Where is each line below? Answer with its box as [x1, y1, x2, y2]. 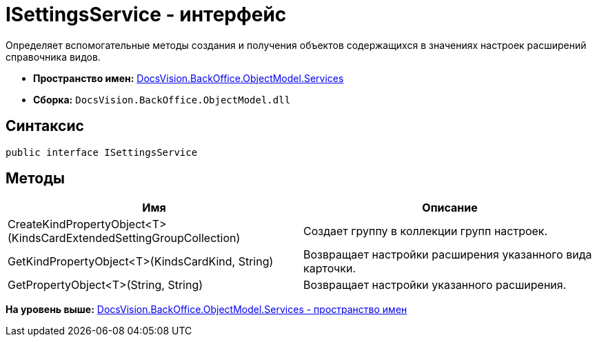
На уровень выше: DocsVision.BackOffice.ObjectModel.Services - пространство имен [6, 303, 407, 316]
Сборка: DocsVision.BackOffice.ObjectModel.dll [33, 93, 291, 105]
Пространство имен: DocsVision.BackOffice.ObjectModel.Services [33, 72, 344, 84]
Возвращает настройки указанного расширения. [303, 278, 567, 292]
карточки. [303, 261, 356, 276]
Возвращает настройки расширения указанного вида [303, 248, 592, 262]
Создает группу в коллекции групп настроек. [303, 224, 548, 239]
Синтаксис [6, 117, 84, 135]
